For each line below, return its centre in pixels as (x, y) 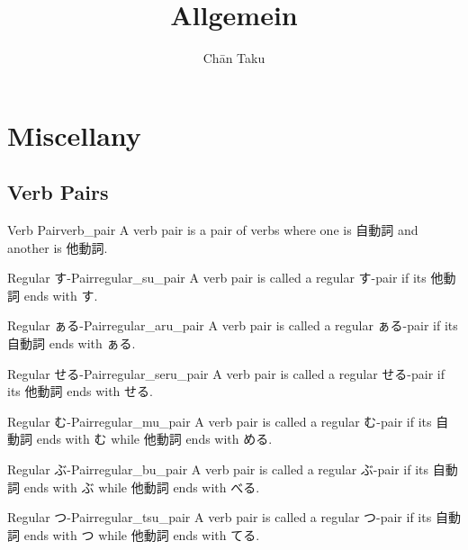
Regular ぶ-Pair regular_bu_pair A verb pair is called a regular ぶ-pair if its (218, 469)
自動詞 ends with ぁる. (72, 343)
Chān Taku (234, 58)
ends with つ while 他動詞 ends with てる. (142, 534)
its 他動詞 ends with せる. (80, 391)
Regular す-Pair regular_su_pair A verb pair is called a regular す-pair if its (217, 278)
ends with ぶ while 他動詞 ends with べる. (142, 487)
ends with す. (61, 295)
